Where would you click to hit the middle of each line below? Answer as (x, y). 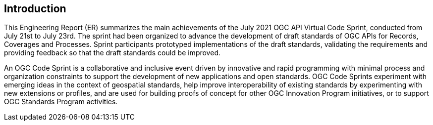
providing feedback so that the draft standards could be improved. (112, 53)
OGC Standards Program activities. (61, 102)
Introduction (35, 9)
